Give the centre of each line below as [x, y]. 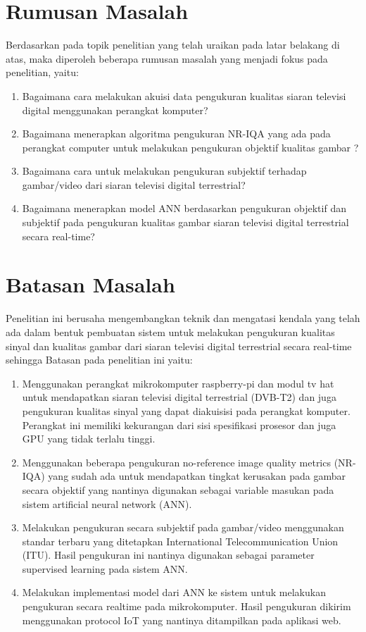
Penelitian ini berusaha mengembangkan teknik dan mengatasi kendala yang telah [183, 318]
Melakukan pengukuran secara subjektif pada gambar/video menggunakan [183, 527]
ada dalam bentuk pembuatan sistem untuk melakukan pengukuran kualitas [170, 332]
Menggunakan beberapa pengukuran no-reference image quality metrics [176, 462]
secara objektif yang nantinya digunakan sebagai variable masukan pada [178, 489]
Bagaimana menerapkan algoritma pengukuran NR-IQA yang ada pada [176, 134]
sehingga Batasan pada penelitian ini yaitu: [99, 360]
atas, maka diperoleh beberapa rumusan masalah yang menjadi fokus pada [167, 58]
